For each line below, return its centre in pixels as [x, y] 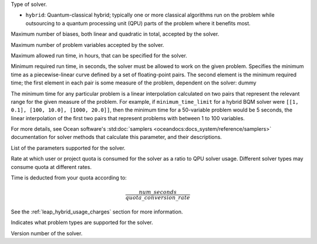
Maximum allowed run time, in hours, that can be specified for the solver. [99, 55]
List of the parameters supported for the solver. [68, 148]
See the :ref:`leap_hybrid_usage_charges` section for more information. [97, 212]
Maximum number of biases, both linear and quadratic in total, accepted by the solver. [115, 34]
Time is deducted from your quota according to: [69, 178]
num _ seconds [158, 192]
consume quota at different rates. [51, 167]
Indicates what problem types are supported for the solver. [82, 222]
